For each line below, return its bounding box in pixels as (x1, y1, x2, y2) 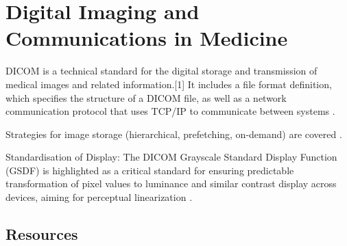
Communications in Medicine (5, 24, 288, 52)
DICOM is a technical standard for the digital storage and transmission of (5, 64, 318, 78)
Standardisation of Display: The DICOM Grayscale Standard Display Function (5, 150, 337, 164)
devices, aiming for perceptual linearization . (5, 190, 193, 204)
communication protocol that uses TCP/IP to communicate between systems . (5, 104, 335, 118)
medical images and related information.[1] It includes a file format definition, (5, 77, 332, 91)
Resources (5, 223, 78, 245)
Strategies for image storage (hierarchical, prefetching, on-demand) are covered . (5, 126, 342, 141)
